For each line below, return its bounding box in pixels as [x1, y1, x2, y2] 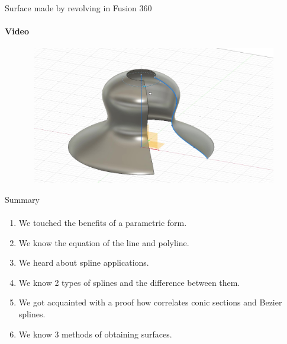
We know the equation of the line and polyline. [18, 236, 189, 249]
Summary [5, 193, 40, 205]
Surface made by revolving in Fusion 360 [5, 2, 152, 14]
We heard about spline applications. [18, 256, 149, 269]
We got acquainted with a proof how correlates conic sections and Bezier [18, 296, 282, 308]
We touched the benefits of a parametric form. [18, 216, 187, 228]
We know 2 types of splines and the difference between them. [18, 276, 240, 288]
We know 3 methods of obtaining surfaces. [18, 327, 172, 340]
